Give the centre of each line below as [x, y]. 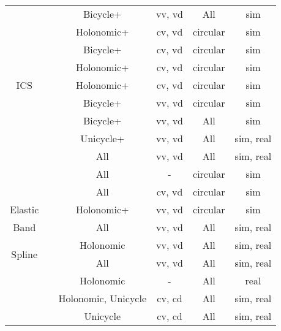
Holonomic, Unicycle [102, 298]
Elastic [24, 209]
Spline [24, 254]
